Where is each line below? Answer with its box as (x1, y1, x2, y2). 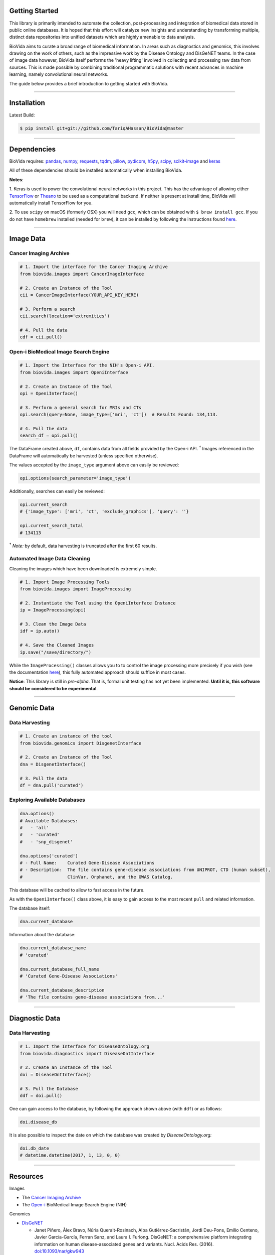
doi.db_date (20, 1145, 50, 1151)
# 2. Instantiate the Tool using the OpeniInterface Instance (20, 600, 176, 606)
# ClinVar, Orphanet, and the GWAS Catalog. (20, 874, 173, 880)
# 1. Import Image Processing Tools (20, 579, 110, 585)
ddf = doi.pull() (20, 1093, 63, 1099)
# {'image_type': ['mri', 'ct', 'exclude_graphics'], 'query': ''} (20, 509, 189, 515)
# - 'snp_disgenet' (20, 839, 73, 844)
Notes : (9, 176, 24, 183)
